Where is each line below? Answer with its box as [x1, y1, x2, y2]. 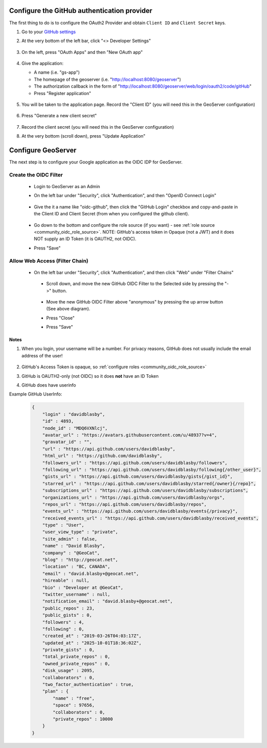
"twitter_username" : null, [42, 592, 111, 597]
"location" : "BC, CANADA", [42, 564, 111, 569]
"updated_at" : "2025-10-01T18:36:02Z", [42, 640, 142, 646]
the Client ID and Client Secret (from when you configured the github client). [34, 211, 189, 217]
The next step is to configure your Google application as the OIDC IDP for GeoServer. [9, 159, 183, 165]
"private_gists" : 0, [42, 647, 95, 653]
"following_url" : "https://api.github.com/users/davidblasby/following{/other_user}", [42, 467, 262, 472]
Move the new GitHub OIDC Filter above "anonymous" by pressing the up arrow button [46, 299, 223, 304]
